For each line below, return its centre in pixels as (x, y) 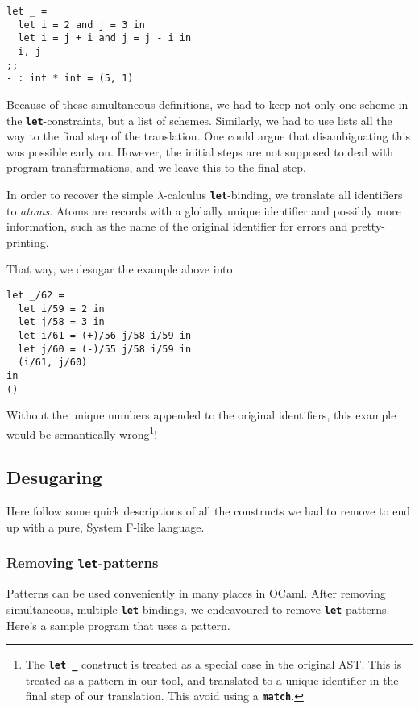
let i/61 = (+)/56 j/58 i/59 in (105, 335)
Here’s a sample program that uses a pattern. (118, 625)
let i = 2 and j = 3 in (81, 25)
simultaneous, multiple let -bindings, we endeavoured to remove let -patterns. (198, 609)
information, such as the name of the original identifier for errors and (177, 226)
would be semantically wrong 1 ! (82, 432)
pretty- (368, 226)
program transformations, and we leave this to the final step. (156, 167)
